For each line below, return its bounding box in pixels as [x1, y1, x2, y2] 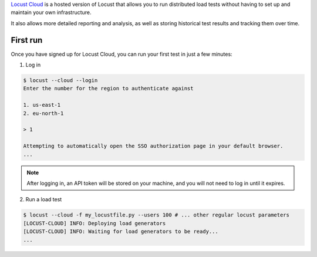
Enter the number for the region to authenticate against [23, 85, 194, 92]
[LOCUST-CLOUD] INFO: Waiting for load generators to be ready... [23, 228, 218, 235]
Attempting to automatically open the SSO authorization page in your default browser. [23, 143, 284, 150]
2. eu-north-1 [23, 110, 64, 117]
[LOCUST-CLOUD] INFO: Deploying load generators [23, 220, 166, 226]
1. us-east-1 [23, 102, 61, 109]
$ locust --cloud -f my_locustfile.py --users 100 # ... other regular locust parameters [23, 212, 290, 218]
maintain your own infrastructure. [11, 9, 92, 16]
